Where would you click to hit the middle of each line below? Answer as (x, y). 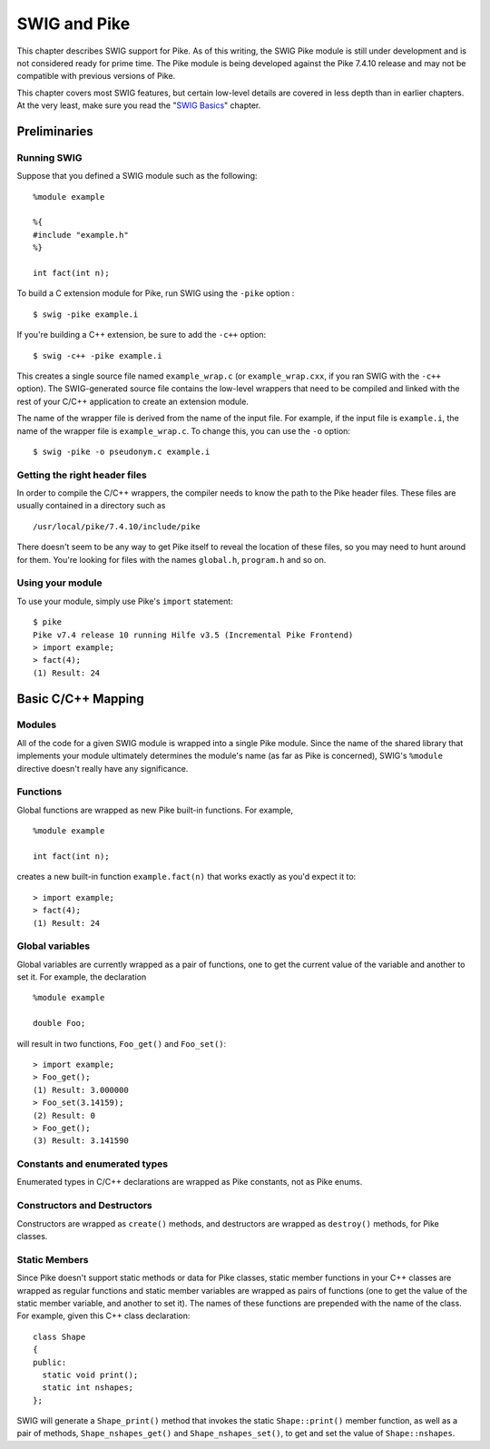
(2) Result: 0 (64, 1115)
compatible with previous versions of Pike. (96, 76)
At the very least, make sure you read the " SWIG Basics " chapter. (139, 105)
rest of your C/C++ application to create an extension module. (133, 401)
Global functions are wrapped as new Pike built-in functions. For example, (155, 810)
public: (50, 1362)
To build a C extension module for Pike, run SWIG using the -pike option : (156, 293)
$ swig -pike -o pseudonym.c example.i (122, 451)
